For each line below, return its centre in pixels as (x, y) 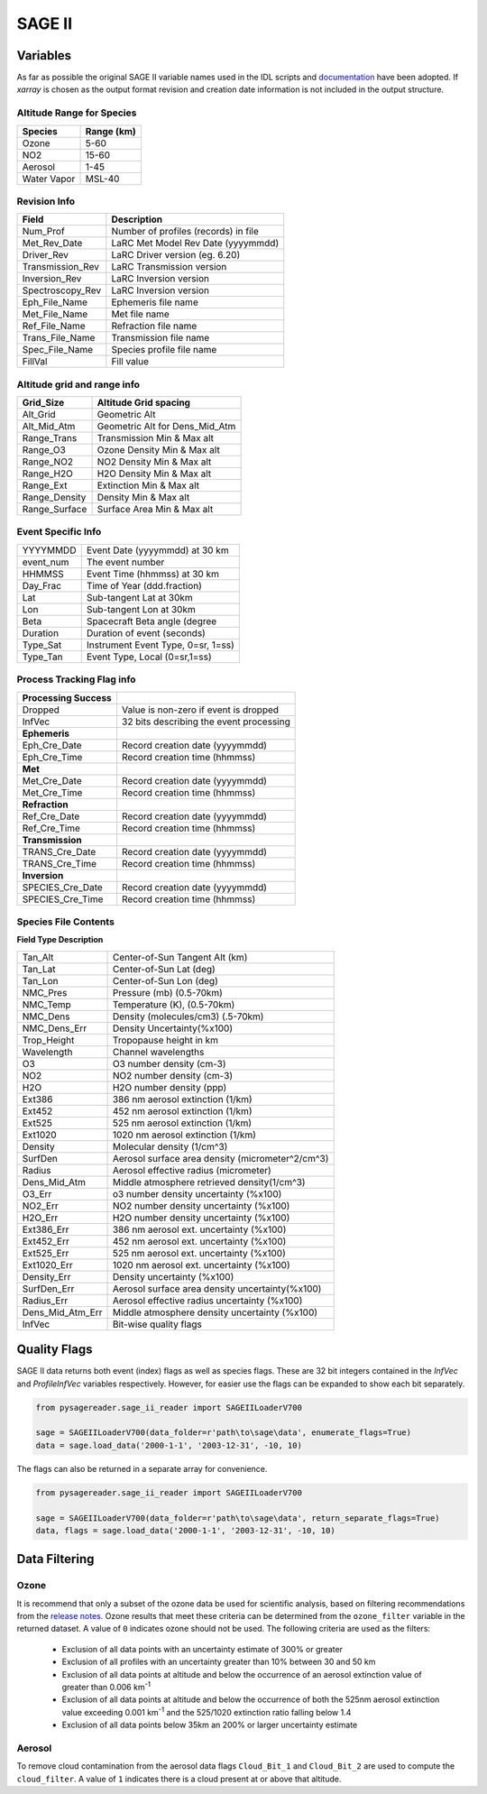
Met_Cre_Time (52, 792)
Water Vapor (49, 179)
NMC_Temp (46, 1004)
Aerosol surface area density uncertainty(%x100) (217, 1288)
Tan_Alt (38, 957)
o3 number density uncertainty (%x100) (197, 1193)
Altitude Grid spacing (144, 403)
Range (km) (111, 131)
